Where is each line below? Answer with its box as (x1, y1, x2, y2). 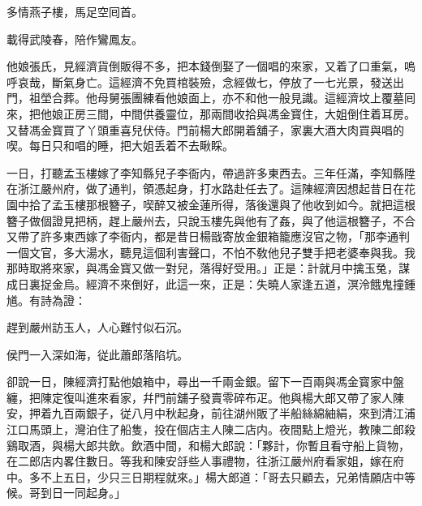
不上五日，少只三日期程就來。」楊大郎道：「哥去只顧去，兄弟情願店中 (40, 468, 404, 485)
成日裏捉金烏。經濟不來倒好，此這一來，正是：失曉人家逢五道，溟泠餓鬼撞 (6, 275, 404, 292)
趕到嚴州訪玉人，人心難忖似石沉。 (6, 319, 188, 336)
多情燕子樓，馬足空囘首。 (6, 3, 143, 19)
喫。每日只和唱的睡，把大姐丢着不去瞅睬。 (6, 137, 234, 154)
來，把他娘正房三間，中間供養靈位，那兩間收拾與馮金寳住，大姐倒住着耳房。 (6, 105, 416, 122)
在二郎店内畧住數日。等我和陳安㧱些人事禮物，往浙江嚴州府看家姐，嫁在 (6, 452, 393, 470)
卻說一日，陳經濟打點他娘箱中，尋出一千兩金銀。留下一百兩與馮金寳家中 (6, 373, 393, 390)
